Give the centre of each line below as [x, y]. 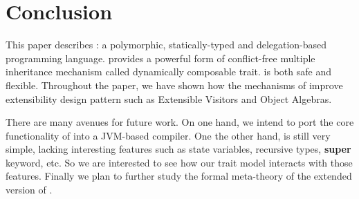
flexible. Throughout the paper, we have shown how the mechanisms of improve [174, 85]
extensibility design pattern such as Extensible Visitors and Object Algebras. [169, 98]
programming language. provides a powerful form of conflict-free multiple [160, 58]
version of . [29, 190]
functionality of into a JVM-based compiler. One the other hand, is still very [168, 135]
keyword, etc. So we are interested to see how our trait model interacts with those [179, 162]
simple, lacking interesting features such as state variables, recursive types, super [178, 149]
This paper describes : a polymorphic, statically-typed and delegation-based [166, 45]
